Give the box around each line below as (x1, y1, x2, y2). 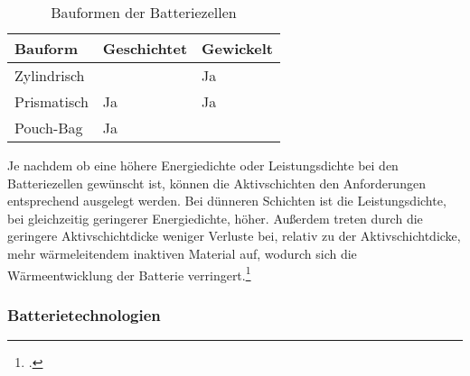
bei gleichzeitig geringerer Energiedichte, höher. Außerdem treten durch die (7, 208, 423, 227)
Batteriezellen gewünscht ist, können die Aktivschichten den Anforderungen (7, 173, 426, 192)
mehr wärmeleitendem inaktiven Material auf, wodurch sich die (7, 243, 357, 262)
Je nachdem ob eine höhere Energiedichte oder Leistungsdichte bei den (7, 156, 399, 174)
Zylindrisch (14, 65, 85, 86)
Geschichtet (102, 38, 188, 59)
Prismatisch (14, 91, 89, 112)
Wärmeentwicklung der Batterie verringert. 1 (7, 262, 251, 284)
